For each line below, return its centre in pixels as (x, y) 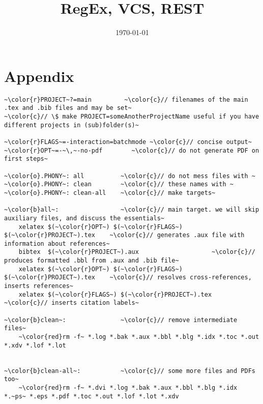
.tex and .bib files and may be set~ (68, 108)
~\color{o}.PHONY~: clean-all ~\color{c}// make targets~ (110, 193)
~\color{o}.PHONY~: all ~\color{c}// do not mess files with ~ (130, 176)
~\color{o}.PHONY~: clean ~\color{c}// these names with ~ (119, 184)
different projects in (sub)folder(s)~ (71, 125)
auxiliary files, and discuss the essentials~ (84, 218)
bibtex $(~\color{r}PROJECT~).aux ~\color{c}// (137, 252)
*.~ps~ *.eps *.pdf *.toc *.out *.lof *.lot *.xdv (92, 396)
